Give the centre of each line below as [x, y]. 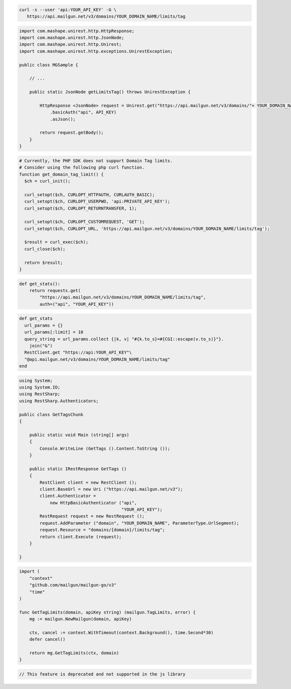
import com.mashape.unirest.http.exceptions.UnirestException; [96, 51]
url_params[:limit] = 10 [54, 332]
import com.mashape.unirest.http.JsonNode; [72, 37]
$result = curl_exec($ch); [57, 242]
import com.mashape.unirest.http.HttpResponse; [77, 31]
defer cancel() [47, 640]
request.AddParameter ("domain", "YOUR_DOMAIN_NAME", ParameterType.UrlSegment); [139, 523]
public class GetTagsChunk [51, 414]
